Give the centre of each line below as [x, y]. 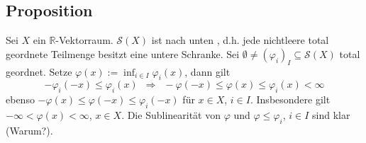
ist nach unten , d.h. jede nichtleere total [240, 40]
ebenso [20, 99]
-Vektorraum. [84, 40]
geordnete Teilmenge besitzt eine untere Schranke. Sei [123, 53]
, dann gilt [207, 71]
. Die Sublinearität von [171, 114]
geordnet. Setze [39, 71]
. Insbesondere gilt [290, 99]
